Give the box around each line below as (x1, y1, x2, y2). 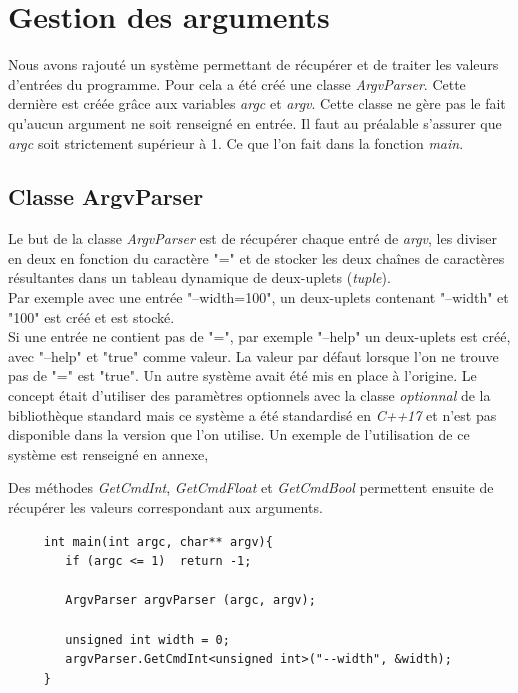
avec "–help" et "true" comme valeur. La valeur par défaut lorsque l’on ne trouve (8, 345, 499, 366)
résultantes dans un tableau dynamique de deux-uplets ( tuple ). (8, 267, 391, 288)
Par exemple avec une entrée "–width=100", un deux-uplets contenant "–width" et (8, 287, 509, 308)
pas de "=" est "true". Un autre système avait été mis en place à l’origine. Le (8, 365, 477, 386)
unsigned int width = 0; (65, 632, 230, 647)
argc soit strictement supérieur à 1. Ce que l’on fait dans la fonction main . (8, 132, 464, 153)
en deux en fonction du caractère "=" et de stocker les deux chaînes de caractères (8, 247, 505, 268)
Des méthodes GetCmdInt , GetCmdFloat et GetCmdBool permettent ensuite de (8, 477, 494, 498)
